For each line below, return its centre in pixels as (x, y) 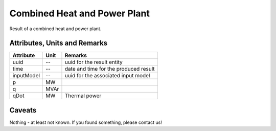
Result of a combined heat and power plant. (55, 29)
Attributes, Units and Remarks (59, 43)
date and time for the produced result (110, 69)
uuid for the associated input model (107, 76)
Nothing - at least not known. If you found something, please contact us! (86, 122)
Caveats (23, 110)
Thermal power (83, 96)
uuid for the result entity (94, 62)
